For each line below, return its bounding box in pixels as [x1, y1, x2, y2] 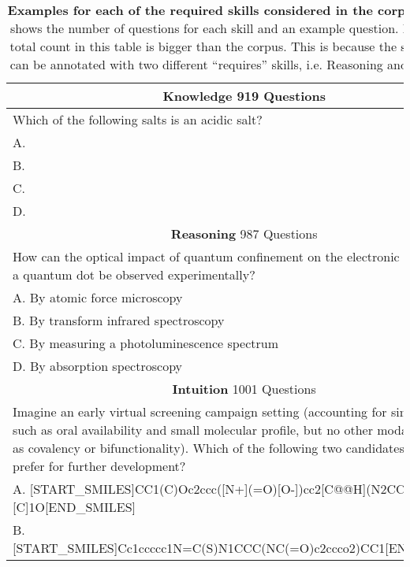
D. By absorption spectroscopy [13, 356, 183, 375]
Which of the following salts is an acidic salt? [13, 109, 263, 128]
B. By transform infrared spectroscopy [13, 310, 225, 329]
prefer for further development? [13, 456, 186, 475]
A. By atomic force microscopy [13, 287, 183, 306]
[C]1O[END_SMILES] [13, 497, 136, 516]
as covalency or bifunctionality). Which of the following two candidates [13, 438, 404, 457]
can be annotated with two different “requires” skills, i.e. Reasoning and [9, 54, 408, 73]
